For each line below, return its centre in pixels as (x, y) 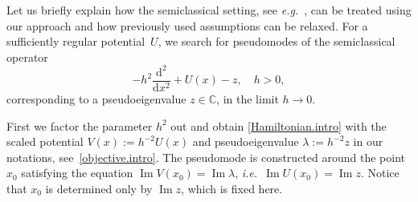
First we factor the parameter (80, 125)
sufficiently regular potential (76, 41)
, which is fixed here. (232, 188)
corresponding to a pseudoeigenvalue (96, 98)
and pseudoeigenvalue (246, 141)
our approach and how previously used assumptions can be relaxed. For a (187, 25)
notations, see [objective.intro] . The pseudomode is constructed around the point (206, 157)
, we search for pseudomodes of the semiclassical (277, 41)
